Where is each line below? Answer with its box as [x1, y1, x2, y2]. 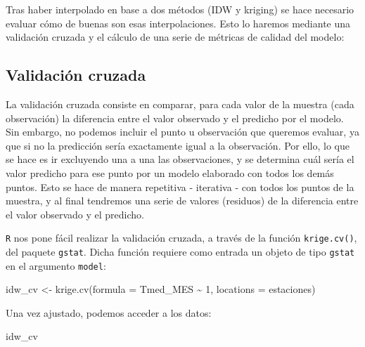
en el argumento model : [6, 258, 106, 273]
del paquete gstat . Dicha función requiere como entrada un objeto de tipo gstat [6, 244, 355, 258]
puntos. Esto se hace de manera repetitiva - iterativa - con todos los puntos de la [6, 179, 354, 194]
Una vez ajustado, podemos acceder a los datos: [6, 305, 212, 320]
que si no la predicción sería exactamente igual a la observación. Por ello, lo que [6, 138, 350, 152]
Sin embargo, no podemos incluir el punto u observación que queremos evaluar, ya [6, 124, 359, 139]
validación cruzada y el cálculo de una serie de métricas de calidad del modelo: [6, 30, 345, 44]
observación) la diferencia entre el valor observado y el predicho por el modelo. [6, 110, 344, 125]
